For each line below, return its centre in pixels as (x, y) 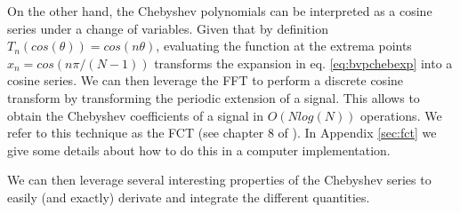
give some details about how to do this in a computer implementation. (199, 150)
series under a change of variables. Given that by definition (168, 28)
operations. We (401, 115)
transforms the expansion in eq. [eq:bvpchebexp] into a (303, 63)
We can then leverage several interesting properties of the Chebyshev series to (219, 180)
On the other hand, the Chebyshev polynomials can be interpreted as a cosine (220, 11)
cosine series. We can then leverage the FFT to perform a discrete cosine (206, 80)
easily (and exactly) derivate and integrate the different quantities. (189, 197)
